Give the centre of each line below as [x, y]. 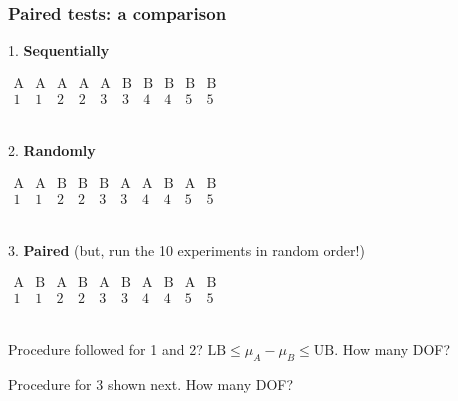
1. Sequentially [59, 50]
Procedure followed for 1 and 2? [105, 349]
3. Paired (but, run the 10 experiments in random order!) [186, 249]
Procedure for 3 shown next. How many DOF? [151, 384]
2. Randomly [52, 149]
